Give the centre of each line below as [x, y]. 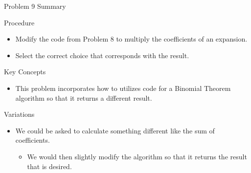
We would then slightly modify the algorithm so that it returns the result [137, 156]
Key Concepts [25, 72]
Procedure [19, 22]
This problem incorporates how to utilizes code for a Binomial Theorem [123, 88]
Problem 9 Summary [35, 6]
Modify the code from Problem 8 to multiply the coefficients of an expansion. [131, 39]
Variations [19, 114]
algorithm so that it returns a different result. [84, 97]
